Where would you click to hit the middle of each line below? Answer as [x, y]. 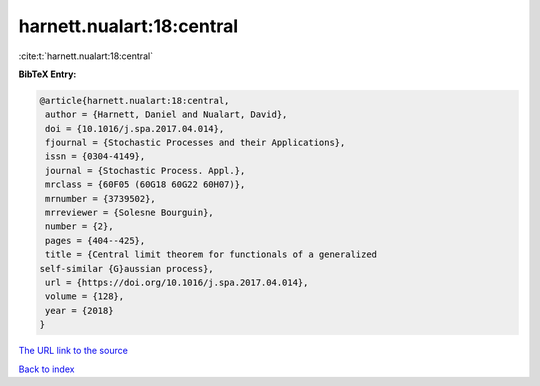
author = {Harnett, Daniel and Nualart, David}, [166, 114]
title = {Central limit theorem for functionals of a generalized [211, 254]
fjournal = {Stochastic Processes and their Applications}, [195, 143]
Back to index [46, 369]
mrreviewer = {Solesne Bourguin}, [129, 213]
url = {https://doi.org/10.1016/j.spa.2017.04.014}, [177, 282]
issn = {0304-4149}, [95, 156]
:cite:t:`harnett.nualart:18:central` [86, 56]
